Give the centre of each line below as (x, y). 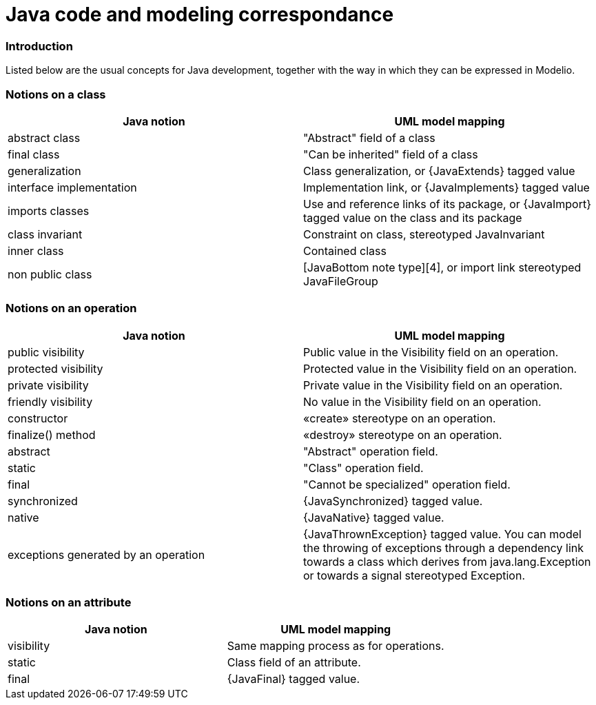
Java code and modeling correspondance (200, 14)
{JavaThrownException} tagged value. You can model (442, 534)
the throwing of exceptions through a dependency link (444, 548)
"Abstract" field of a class (369, 137)
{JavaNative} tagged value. (374, 517)
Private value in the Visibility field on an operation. (433, 385)
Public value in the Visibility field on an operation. (431, 352)
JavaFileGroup (341, 281)
